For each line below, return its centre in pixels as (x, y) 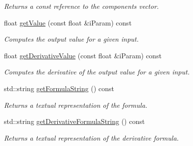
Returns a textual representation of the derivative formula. (91, 137)
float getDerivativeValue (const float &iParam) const (83, 55)
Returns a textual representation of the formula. (76, 105)
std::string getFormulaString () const (59, 88)
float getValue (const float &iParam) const (68, 22)
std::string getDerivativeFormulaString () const (74, 121)
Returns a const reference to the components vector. (82, 6)
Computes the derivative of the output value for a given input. (97, 72)
